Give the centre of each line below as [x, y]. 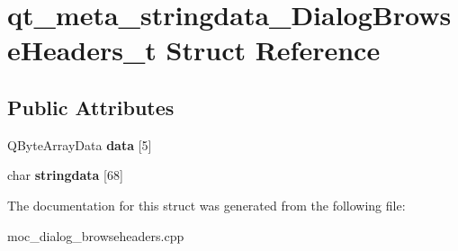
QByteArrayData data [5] [80, 144]
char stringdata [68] [65, 175]
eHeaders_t [82, 50]
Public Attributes [91, 107]
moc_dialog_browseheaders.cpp [96, 235]
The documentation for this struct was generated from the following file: [207, 205]
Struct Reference [273, 50]
